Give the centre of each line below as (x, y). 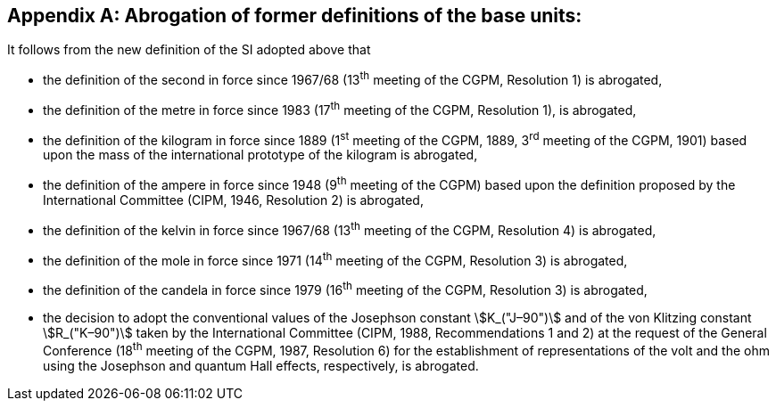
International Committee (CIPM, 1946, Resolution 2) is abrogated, (233, 200)
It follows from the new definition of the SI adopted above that (189, 50)
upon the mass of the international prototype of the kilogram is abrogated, (260, 155)
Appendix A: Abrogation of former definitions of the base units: (295, 16)
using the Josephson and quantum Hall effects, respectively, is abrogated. (261, 365)
